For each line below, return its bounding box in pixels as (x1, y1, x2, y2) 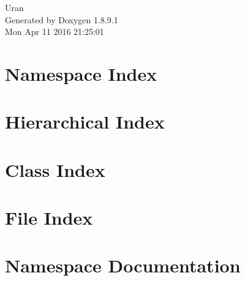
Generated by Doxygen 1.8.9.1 (5, 13, 118, 26)
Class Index (5, 157, 105, 182)
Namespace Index (5, 61, 157, 86)
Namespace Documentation (5, 253, 241, 278)
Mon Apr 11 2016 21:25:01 (5, 25, 104, 38)
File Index (5, 205, 93, 230)
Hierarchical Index (5, 109, 165, 134)
